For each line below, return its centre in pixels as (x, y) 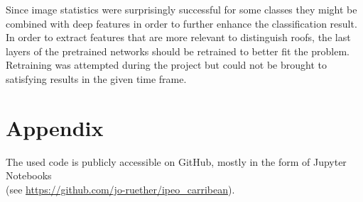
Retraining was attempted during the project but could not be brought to (166, 65)
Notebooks (29, 175)
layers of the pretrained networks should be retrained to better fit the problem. (178, 51)
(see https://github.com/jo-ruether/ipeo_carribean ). (120, 189)
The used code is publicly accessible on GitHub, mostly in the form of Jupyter (176, 161)
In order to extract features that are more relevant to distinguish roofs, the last (178, 37)
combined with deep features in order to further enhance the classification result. (181, 23)
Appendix (55, 127)
